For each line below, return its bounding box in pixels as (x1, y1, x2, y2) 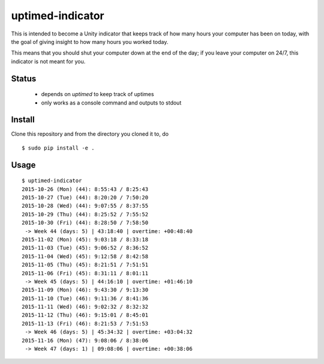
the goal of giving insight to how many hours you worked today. (11, 38, 169, 45)
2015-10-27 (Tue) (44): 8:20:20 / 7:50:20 (22, 194, 149, 201)
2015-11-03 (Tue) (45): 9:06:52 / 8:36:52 (22, 244, 149, 252)
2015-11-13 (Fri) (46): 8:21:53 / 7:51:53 (22, 320, 149, 327)
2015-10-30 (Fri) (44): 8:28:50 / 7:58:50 (22, 219, 149, 226)
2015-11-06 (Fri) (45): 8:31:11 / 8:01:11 (22, 270, 149, 276)
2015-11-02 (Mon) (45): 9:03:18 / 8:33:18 (22, 236, 149, 243)
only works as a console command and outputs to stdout (41, 99, 182, 106)
